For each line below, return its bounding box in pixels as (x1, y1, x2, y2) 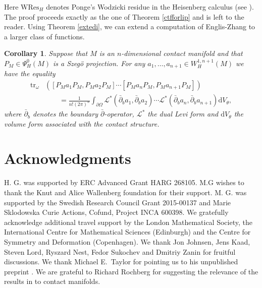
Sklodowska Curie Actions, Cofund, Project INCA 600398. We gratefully (4, 207, 229, 217)
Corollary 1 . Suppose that (4, 48, 88, 59)
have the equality (4, 68, 56, 79)
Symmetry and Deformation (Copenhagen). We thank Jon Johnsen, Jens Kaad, (4, 236, 250, 247)
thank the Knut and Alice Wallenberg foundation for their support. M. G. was (4, 187, 247, 197)
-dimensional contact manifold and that (121, 48, 243, 59)
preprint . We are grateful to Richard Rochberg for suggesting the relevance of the (4, 266, 258, 276)
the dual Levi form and (147, 108, 219, 119)
